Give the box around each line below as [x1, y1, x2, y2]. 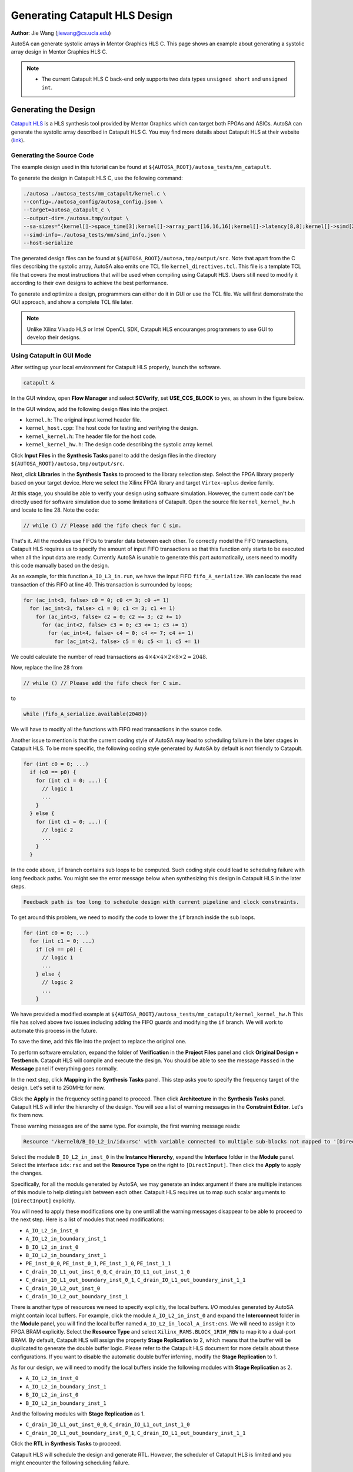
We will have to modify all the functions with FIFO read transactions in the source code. [11, 726, 223, 733]
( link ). [11, 137, 25, 144]
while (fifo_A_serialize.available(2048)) [23, 711, 148, 718]
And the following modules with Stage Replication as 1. [11, 1410, 145, 1417]
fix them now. [11, 1112, 44, 1119]
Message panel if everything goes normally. [11, 1065, 118, 1072]
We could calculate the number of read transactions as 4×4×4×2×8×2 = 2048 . [11, 653, 208, 660]
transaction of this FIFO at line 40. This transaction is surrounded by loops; [11, 581, 192, 588]
